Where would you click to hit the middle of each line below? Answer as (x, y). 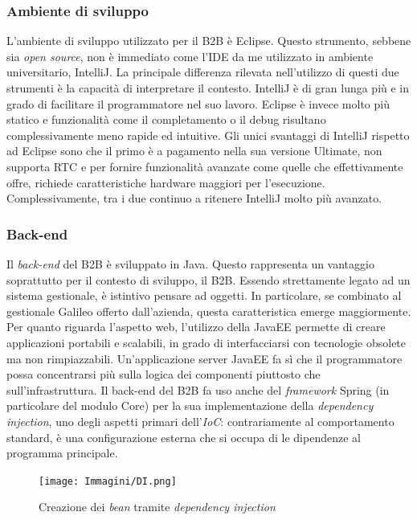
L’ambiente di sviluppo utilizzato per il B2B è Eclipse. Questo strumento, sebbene (209, 41)
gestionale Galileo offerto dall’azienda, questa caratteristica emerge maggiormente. (209, 311)
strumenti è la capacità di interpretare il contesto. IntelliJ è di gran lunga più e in (208, 88)
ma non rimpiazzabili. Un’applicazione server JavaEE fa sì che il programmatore (204, 358)
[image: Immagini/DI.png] (108, 481)
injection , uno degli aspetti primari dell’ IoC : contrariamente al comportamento (200, 421)
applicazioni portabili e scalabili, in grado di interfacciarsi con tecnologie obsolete (206, 342)
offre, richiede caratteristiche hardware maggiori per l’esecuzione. (166, 182)
